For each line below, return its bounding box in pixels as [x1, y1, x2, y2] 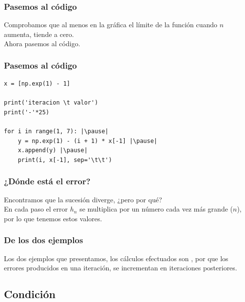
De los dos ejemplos [4, 234, 83, 246]
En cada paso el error [4, 204, 68, 214]
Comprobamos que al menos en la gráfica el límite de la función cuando [4, 19, 218, 30]
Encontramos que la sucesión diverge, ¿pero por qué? [4, 194, 162, 204]
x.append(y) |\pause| [18, 147, 88, 154]
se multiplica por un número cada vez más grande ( [79, 204, 233, 214]
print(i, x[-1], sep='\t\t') [18, 156, 112, 163]
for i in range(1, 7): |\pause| [4, 128, 109, 135]
